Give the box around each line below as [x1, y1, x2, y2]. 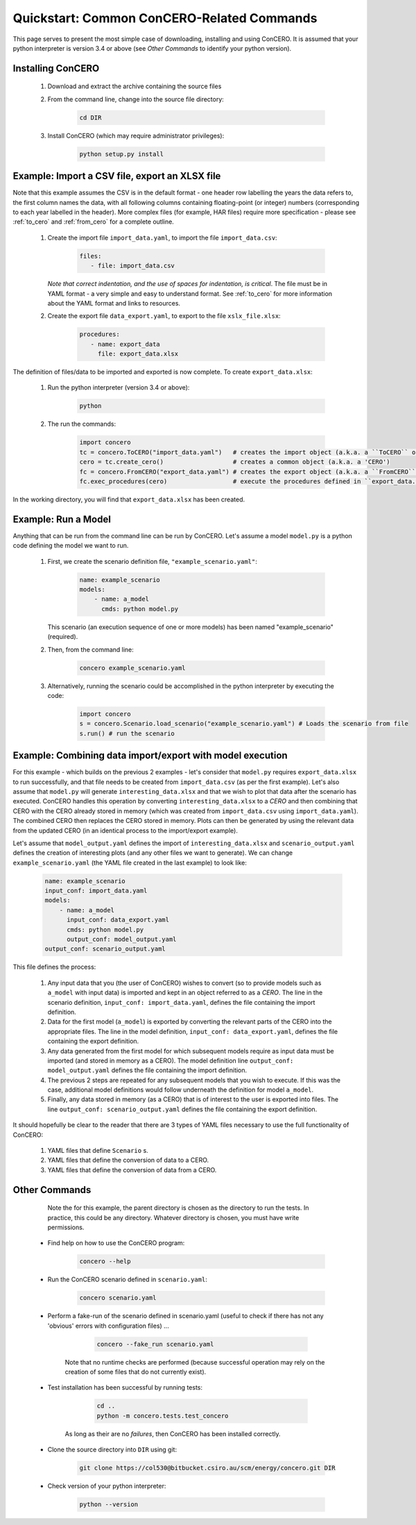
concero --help [79, 1258, 131, 1265]
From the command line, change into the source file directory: [47, 94, 225, 103]
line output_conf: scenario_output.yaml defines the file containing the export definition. [47, 1105, 318, 1113]
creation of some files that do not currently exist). [64, 1368, 207, 1376]
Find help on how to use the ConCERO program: [47, 1239, 185, 1247]
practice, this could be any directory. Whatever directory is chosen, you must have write [47, 1213, 300, 1222]
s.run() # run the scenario [79, 729, 175, 737]
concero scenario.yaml [79, 1294, 157, 1302]
